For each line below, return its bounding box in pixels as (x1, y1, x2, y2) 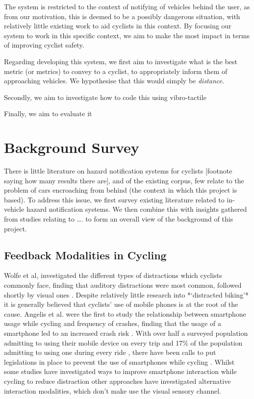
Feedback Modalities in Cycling (4, 247, 167, 262)
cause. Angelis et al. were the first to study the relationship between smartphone (4, 308, 246, 319)
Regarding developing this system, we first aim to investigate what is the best (4, 56, 237, 66)
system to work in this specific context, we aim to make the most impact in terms (4, 30, 250, 40)
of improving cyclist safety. (4, 40, 84, 50)
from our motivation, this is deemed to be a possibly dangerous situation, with (4, 11, 240, 21)
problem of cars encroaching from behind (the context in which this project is (4, 185, 237, 195)
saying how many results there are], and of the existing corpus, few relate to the (4, 175, 244, 185)
